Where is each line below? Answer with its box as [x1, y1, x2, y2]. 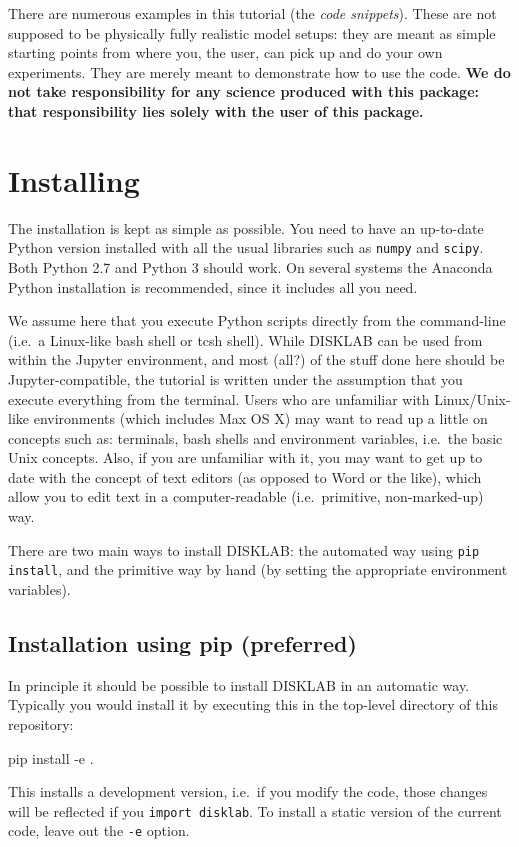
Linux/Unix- [434, 388, 511, 409]
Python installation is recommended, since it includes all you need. [8, 276, 418, 297]
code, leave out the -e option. [8, 820, 190, 841]
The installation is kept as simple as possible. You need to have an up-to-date [8, 217, 484, 238]
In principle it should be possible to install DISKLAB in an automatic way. [8, 674, 470, 695]
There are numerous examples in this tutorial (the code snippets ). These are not [8, 3, 497, 23]
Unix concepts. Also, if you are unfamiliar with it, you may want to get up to [8, 447, 483, 468]
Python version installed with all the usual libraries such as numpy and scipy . [8, 237, 484, 258]
